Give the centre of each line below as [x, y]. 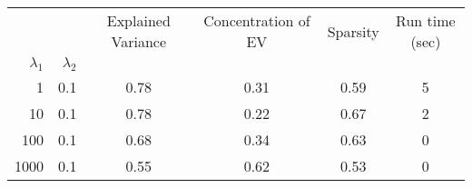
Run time [426, 20]
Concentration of [257, 20]
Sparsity [353, 31]
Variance [139, 41]
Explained [138, 20]
